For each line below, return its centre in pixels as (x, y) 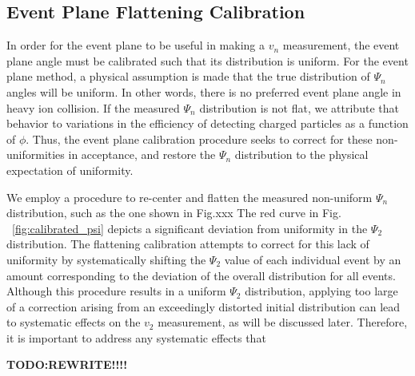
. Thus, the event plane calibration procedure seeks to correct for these (199, 139)
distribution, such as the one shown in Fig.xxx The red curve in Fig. (174, 213)
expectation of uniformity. (70, 170)
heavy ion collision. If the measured (93, 107)
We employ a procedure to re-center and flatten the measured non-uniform (190, 197)
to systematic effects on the (74, 322)
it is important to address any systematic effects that (136, 337)
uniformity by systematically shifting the (106, 259)
